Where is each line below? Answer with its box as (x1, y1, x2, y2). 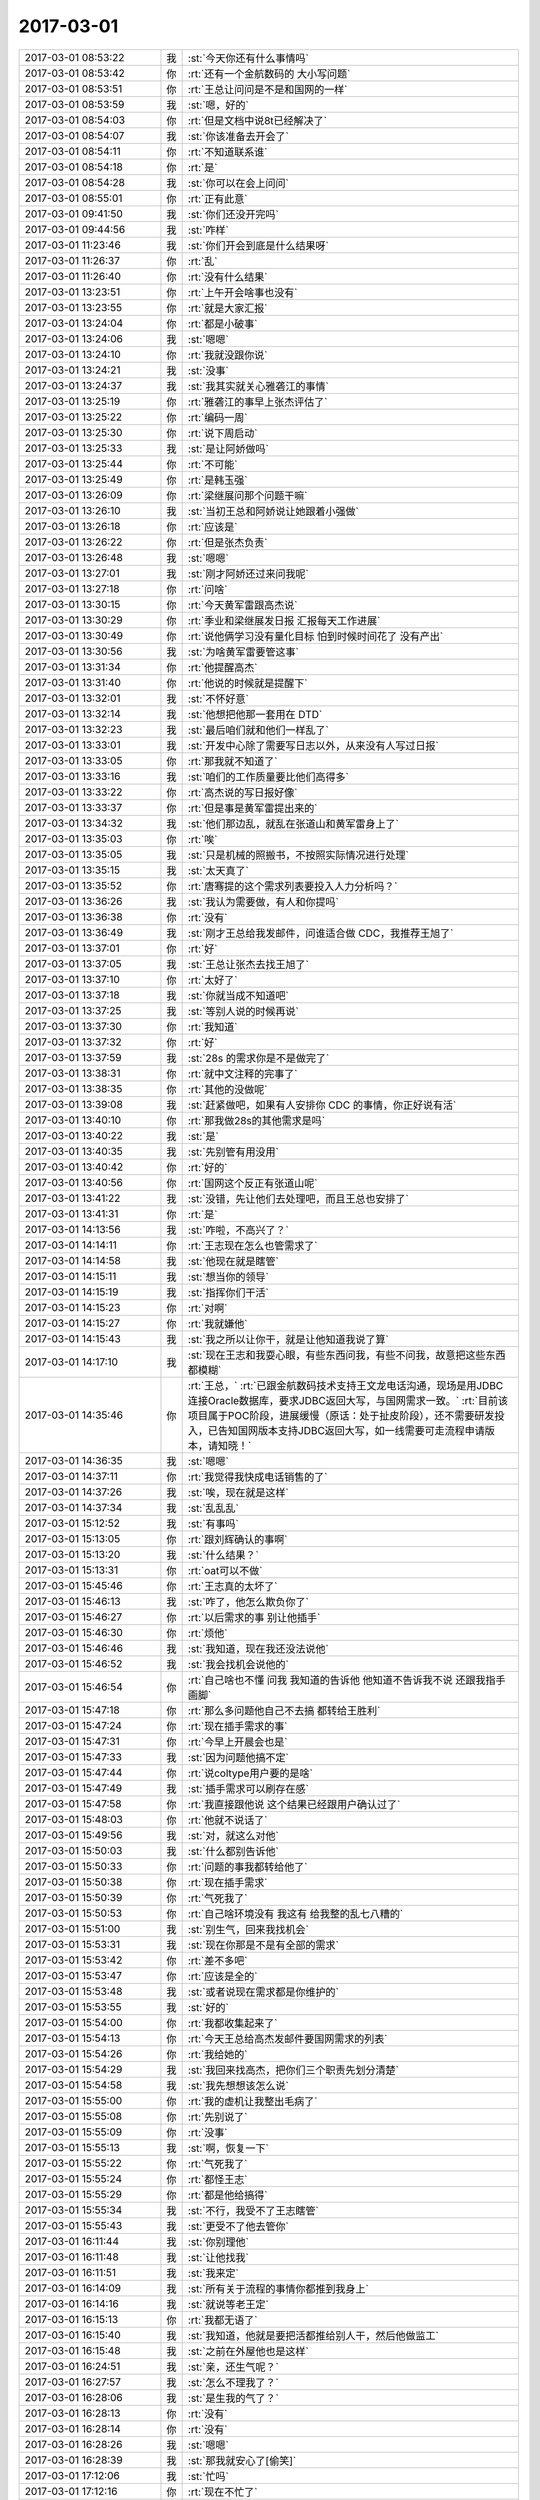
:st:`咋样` (187, 223, 229, 237)
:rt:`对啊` (187, 1301, 228, 1315)
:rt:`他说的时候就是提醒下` (187, 676, 308, 690)
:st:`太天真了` (187, 863, 249, 877)
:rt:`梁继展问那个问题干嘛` (187, 488, 308, 502)
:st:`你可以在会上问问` (187, 176, 289, 190)
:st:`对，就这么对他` (187, 1828, 279, 1842)
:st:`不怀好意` (187, 691, 249, 705)
